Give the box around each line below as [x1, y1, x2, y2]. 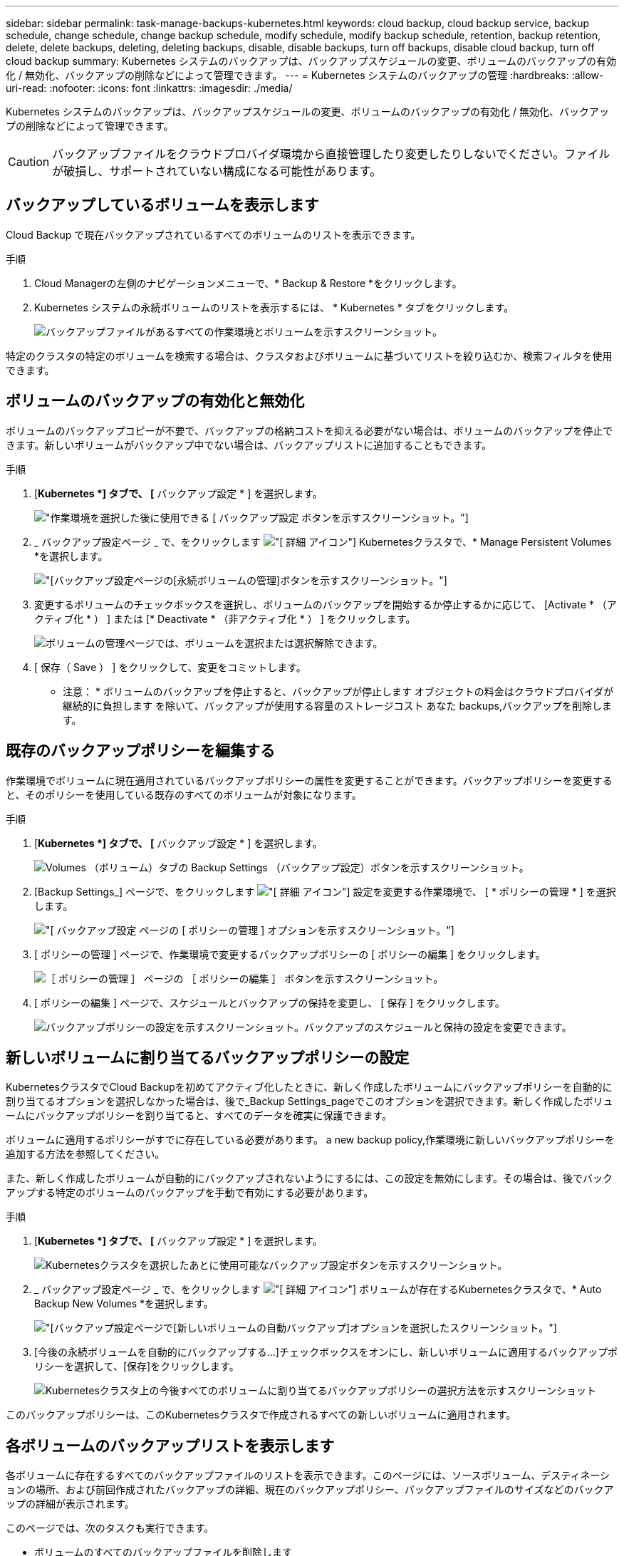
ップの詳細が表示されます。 [6, 1498, 135, 1510]
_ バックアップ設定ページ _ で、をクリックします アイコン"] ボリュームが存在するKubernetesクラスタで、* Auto [34, 1283, 602, 1296]
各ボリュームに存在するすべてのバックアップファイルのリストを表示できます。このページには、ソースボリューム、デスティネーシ [6, 1469, 610, 1482]
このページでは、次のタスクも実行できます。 [6, 1522, 214, 1535]
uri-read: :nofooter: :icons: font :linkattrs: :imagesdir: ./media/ [6, 82, 293, 94]
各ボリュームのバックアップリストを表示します [6, 1436, 335, 1455]
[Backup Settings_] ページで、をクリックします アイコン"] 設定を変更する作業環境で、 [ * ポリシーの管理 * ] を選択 [34, 885, 616, 898]
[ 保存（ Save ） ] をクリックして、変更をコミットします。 [34, 660, 306, 673]
